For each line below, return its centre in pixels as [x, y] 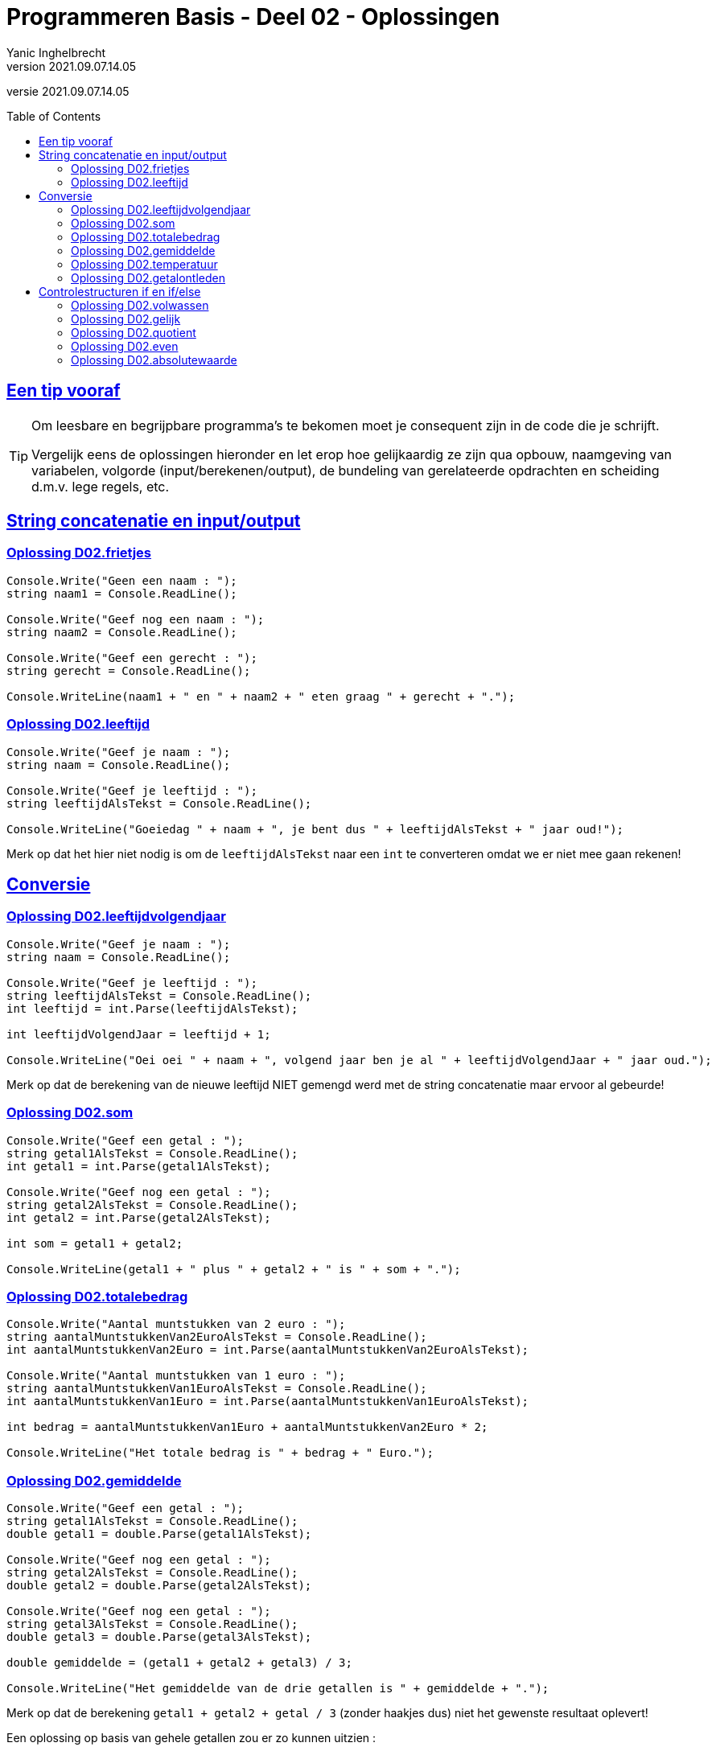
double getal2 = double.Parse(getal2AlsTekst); [159, 1586]
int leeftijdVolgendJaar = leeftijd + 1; [139, 1034]
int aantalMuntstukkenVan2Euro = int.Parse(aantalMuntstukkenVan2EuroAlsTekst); [268, 1350]
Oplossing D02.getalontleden [148, 277]
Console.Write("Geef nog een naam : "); [136, 619]
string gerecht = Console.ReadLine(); [129, 670]
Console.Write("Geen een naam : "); [122, 580]
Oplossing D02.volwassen [140, 305]
